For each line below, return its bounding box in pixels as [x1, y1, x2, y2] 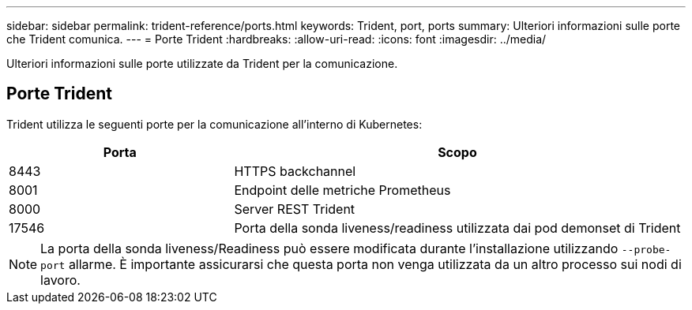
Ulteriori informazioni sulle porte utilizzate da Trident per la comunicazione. [6, 57, 398, 70]
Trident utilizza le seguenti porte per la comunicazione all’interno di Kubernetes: [6, 117, 423, 131]
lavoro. [40, 271, 81, 288]
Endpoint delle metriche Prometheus [234, 181, 451, 198]
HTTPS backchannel [234, 162, 356, 179]
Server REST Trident [234, 200, 355, 217]
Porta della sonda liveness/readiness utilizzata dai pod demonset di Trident [234, 219, 681, 236]
